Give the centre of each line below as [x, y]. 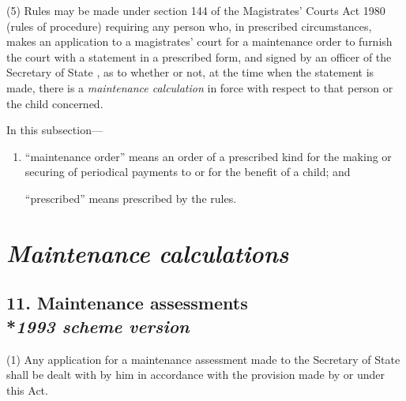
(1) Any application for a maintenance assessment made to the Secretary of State [203, 359]
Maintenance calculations [148, 253]
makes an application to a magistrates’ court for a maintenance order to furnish [199, 41]
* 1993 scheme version [98, 326]
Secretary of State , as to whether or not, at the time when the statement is [190, 72]
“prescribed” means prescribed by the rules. [131, 198]
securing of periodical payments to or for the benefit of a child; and [188, 172]
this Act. [27, 390]
